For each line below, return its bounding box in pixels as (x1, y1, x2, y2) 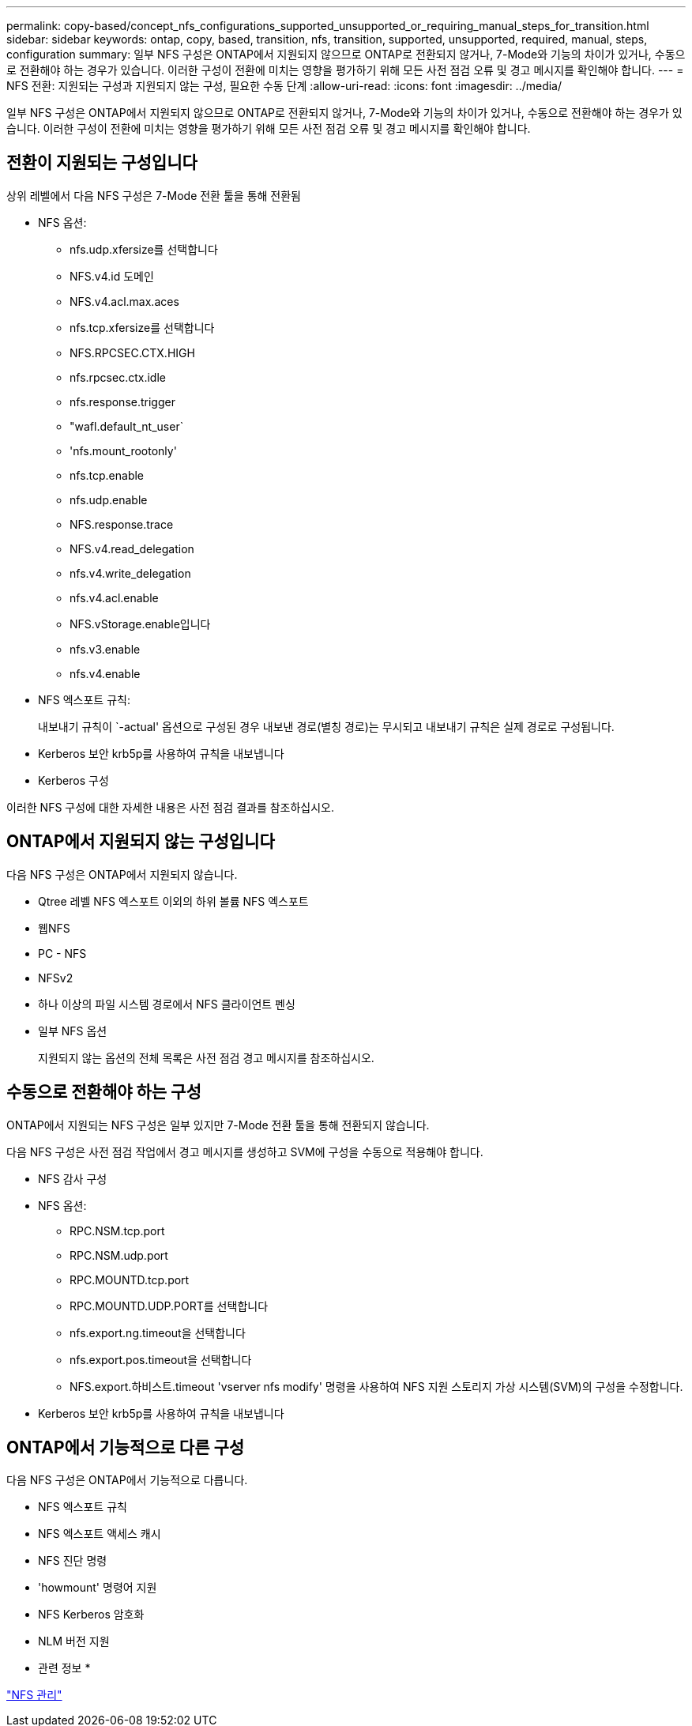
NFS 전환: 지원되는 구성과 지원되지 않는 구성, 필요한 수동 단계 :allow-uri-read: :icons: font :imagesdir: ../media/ (6, 79, 562, 92)
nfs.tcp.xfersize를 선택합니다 (70, 320, 215, 334)
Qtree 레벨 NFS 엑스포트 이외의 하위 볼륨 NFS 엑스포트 (38, 894, 309, 908)
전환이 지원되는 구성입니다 (6, 153, 197, 173)
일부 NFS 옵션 (38, 1023, 107, 1038)
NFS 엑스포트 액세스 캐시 (38, 1527, 161, 1541)
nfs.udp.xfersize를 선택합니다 (70, 242, 218, 256)
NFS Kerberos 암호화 (38, 1607, 145, 1622)
